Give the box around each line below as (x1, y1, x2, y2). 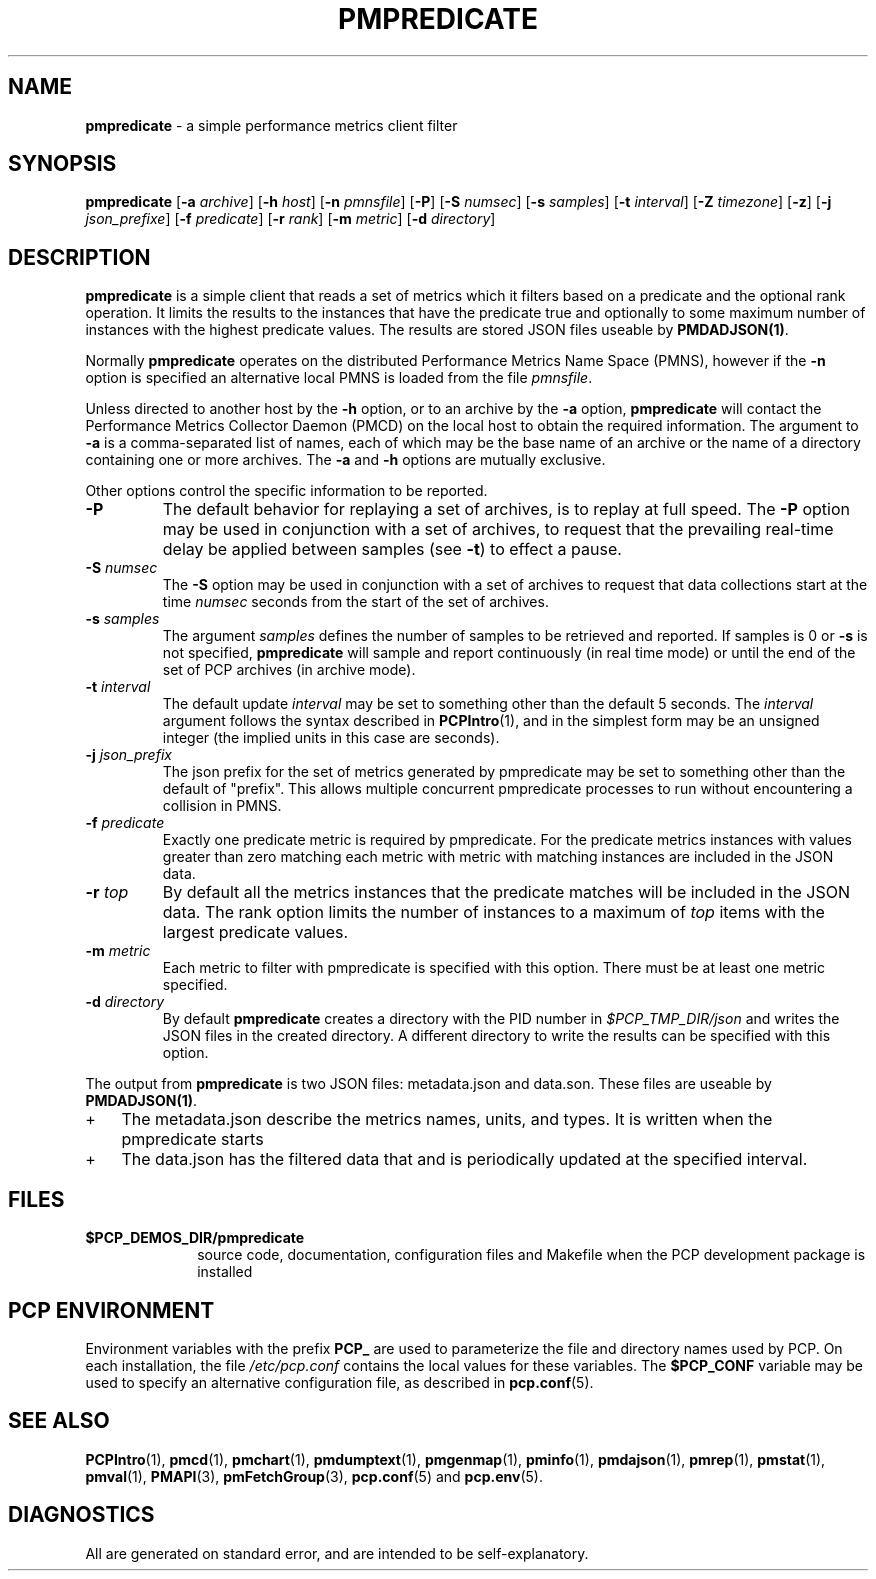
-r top (85, 882, 129, 903)
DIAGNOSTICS (8, 1502, 155, 1528)
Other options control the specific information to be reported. (85, 482, 488, 500)
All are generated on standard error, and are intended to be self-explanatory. (85, 1544, 589, 1562)
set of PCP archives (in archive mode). (162, 661, 416, 679)
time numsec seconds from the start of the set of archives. (162, 593, 549, 611)
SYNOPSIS (8, 151, 117, 177)
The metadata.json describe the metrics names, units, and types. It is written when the (121, 1109, 773, 1130)
